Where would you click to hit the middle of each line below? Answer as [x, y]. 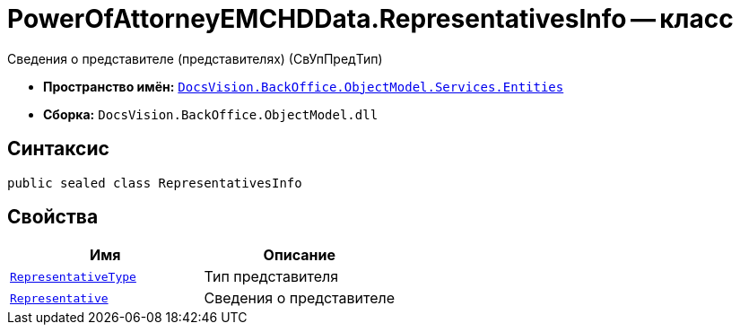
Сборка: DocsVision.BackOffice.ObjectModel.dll [211, 114]
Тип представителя [271, 277]
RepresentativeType [73, 276]
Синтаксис [58, 149]
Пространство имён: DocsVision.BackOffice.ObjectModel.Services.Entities [304, 86]
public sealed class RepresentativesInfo [155, 183]
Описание [299, 255]
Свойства [53, 217]
